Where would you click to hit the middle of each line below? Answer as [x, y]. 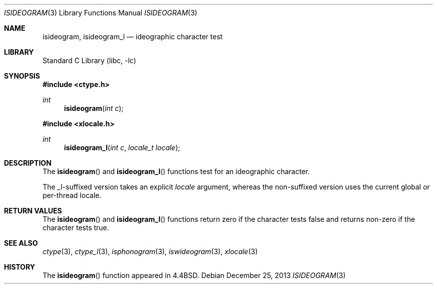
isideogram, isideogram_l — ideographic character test [133, 37]
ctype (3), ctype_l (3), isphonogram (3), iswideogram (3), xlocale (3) [150, 251]
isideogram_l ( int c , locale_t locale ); [122, 147]
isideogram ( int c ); [94, 108]
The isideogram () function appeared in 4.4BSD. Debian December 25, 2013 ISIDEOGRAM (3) [194, 275]
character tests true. [76, 228]
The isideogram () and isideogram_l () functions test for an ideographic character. [176, 171]
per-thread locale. [72, 195]
